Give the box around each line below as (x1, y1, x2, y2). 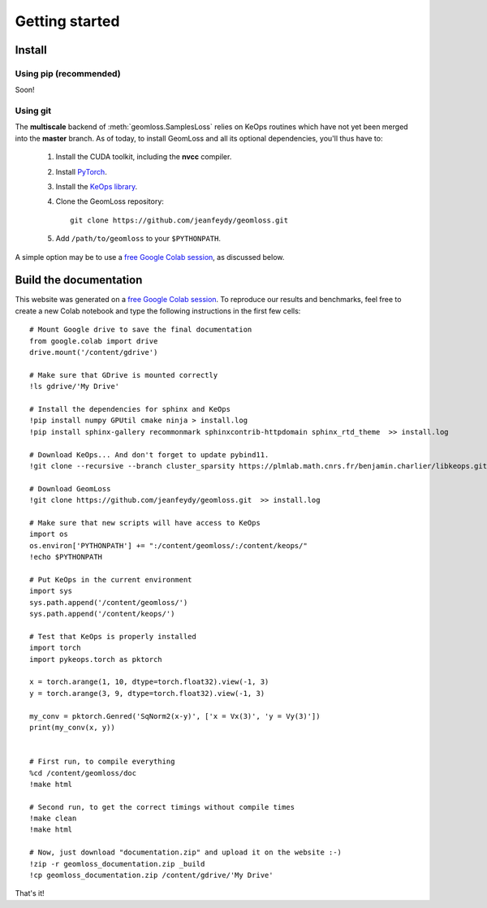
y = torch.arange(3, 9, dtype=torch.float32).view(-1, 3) (29, 689, 265, 698)
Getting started (15, 12, 120, 30)
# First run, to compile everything (29, 757, 175, 767)
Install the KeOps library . (55, 182, 138, 192)
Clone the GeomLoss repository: (55, 197, 164, 206)
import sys (29, 586, 73, 596)
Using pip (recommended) (15, 67, 121, 79)
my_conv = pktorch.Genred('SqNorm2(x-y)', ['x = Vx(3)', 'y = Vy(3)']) (29, 711, 321, 720)
